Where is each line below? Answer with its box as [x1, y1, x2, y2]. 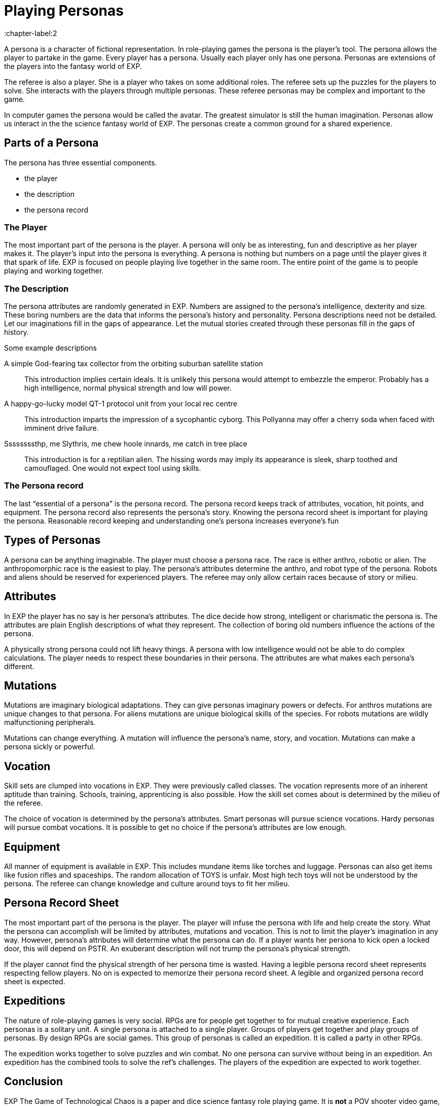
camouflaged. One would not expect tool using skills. [24, 464, 201, 473]
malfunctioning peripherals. [4, 718, 96, 727]
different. [4, 662, 34, 671]
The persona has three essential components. [4, 158, 157, 167]
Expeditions [4, 994, 65, 1008]
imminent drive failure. [24, 424, 99, 433]
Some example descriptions [4, 343, 97, 353]
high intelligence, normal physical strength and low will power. [24, 384, 232, 393]
